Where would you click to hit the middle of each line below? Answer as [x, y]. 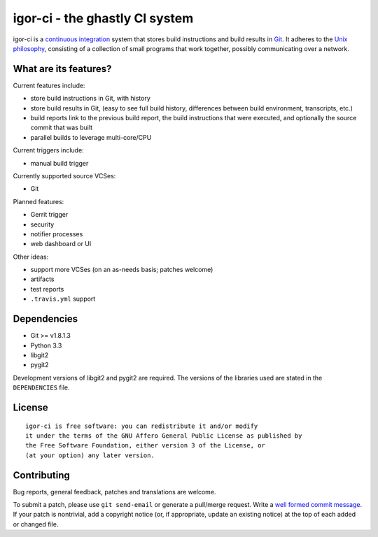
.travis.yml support [63, 299]
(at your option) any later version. [90, 455]
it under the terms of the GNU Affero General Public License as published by [164, 436]
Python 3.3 [46, 345]
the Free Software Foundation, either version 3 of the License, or [145, 445]
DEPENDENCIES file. [41, 387]
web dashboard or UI [61, 244]
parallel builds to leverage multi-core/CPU [91, 137]
